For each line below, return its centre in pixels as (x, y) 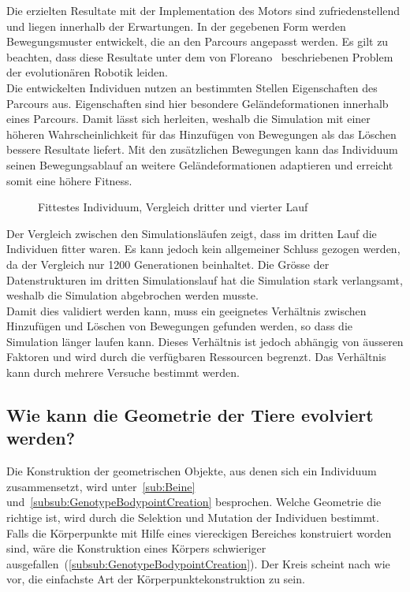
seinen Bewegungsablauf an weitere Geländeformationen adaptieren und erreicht (200, 164)
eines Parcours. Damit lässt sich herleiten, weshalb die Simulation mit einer (188, 119)
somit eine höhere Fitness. (69, 180)
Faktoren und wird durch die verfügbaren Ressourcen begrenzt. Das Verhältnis (196, 357)
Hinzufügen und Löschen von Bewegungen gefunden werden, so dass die (180, 326)
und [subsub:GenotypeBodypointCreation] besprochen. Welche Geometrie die (194, 502)
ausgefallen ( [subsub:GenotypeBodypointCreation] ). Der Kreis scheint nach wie (198, 563)
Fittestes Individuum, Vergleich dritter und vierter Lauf (173, 207)
